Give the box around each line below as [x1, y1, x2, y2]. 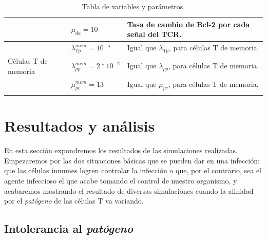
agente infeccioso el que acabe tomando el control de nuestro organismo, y [4, 175, 237, 186]
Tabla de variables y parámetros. [82, 1, 185, 11]
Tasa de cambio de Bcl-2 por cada [127, 19, 250, 29]
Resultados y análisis [4, 115, 155, 136]
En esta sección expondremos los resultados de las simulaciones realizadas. [4, 145, 238, 156]
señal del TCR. [127, 29, 182, 40]
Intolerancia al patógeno [4, 220, 133, 236]
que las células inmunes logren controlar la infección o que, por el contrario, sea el [4, 165, 262, 176]
